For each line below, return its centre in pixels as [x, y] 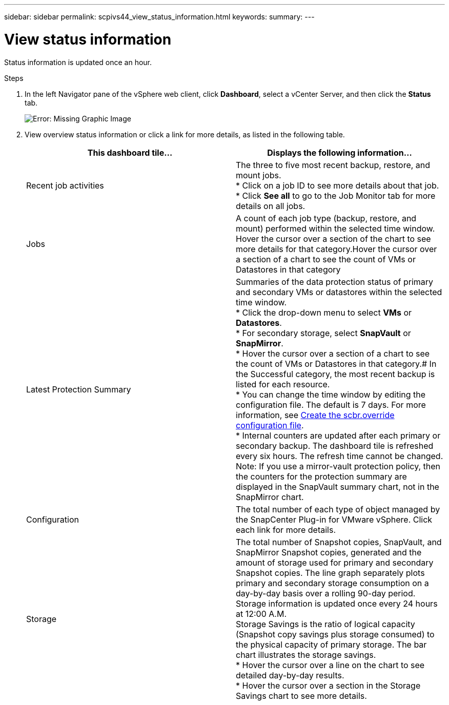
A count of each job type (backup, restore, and [326, 218]
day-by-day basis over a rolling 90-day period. [326, 593]
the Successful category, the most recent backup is [335, 374]
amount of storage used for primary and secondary [335, 562]
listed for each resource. [283, 384]
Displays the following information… [340, 152]
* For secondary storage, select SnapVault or [323, 333]
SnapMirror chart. [270, 497]
